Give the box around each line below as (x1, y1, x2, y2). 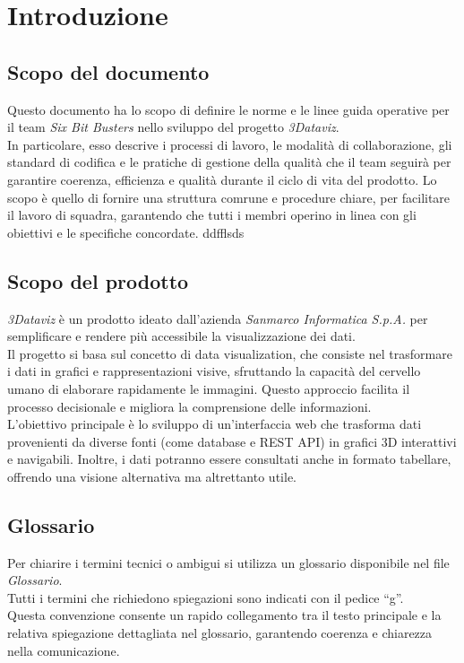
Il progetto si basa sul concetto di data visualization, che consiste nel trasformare (7, 344, 452, 362)
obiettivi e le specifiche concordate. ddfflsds (7, 222, 245, 241)
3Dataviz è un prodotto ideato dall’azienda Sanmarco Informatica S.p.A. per (7, 309, 428, 327)
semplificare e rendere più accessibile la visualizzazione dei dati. (7, 327, 356, 345)
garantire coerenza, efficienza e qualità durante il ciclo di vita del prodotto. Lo (7, 170, 437, 188)
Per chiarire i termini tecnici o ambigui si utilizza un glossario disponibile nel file (7, 553, 450, 571)
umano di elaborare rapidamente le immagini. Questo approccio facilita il (7, 379, 410, 397)
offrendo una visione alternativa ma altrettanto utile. (7, 467, 296, 485)
